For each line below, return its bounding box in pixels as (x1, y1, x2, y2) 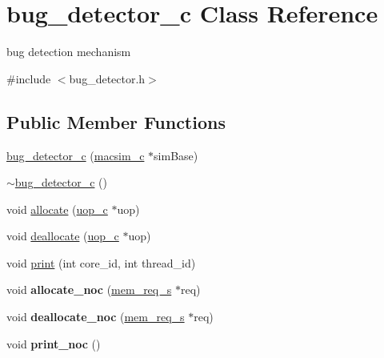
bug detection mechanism (6, 43, 131, 60)
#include (6, 70, 51, 86)
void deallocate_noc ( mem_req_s (6, 308, 185, 325)
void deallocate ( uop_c (6, 227, 119, 244)
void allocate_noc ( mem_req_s (6, 281, 172, 298)
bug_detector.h (69, 70, 146, 86)
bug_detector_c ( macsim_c (6, 147, 145, 163)
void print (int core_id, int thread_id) (6, 254, 196, 271)
